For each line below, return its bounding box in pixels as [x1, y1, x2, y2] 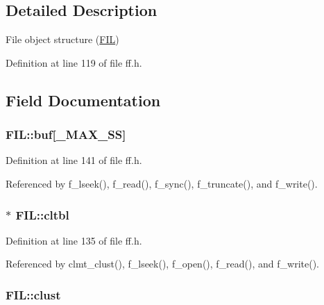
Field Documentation [6, 89, 161, 110]
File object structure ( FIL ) [6, 32, 119, 47]
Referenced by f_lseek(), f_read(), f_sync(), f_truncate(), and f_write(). [6, 176, 318, 190]
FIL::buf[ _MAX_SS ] [6, 126, 126, 143]
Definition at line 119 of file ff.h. [6, 55, 142, 69]
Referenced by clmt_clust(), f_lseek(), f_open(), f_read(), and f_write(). [6, 256, 319, 271]
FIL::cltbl [15, 206, 69, 223]
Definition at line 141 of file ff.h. [6, 153, 142, 167]
